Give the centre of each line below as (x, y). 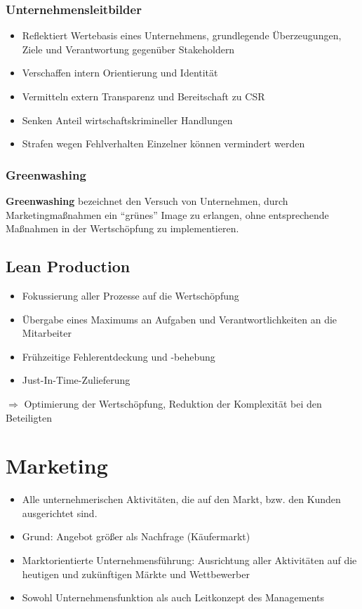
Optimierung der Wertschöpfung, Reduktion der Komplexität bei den (173, 403)
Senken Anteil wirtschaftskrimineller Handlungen (127, 120)
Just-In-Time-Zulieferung (76, 380)
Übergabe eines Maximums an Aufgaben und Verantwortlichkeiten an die (180, 319)
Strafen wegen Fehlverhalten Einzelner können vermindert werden (163, 143)
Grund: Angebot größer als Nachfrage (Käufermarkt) (136, 536)
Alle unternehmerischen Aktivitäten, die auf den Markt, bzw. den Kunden (181, 499)
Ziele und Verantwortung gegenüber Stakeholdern (128, 49)
